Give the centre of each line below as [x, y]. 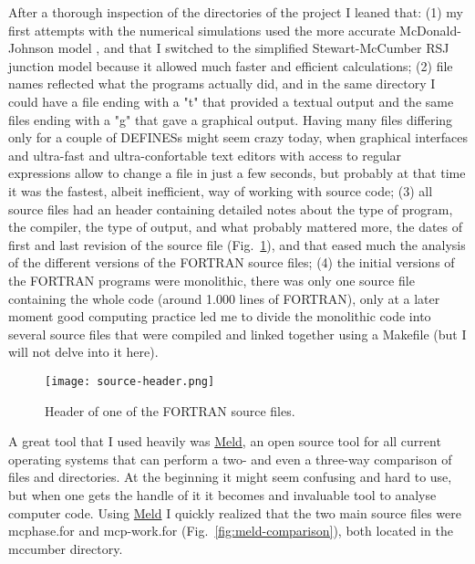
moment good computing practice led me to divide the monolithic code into [220, 316]
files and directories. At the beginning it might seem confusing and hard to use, [230, 477]
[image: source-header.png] [130, 381]
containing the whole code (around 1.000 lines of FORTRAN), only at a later [224, 298]
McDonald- [430, 30]
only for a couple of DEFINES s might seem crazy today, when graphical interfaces [238, 137]
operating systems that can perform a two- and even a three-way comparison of [230, 459]
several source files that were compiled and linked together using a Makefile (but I [237, 334]
